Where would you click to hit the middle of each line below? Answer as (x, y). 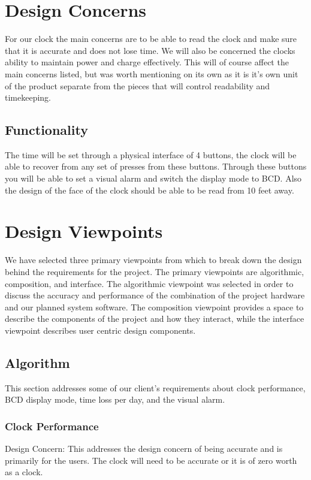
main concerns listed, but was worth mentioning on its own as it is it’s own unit (152, 73)
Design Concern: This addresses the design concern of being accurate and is (144, 449)
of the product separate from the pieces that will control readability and (138, 85)
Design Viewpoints (84, 231)
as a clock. (24, 472)
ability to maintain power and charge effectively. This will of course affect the (147, 62)
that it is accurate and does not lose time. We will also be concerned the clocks (150, 50)
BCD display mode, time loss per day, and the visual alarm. (115, 399)
